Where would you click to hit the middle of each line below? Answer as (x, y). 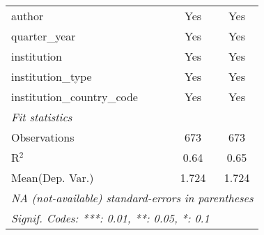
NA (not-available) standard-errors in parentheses (132, 198)
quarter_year (44, 36)
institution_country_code (75, 97)
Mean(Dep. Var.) (53, 177)
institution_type (52, 76)
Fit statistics (42, 117)
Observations (43, 137)
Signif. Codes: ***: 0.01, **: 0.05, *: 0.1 (110, 218)
